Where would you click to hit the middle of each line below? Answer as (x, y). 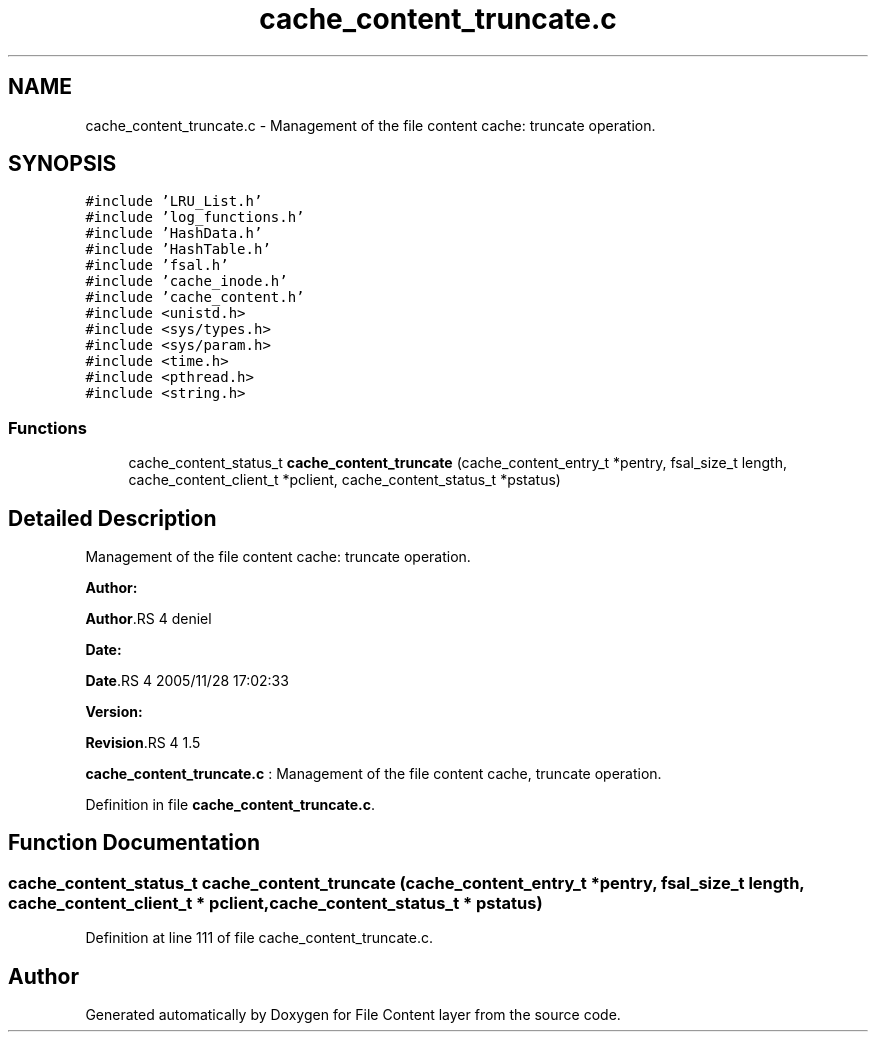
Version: (114, 712)
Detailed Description (112, 518)
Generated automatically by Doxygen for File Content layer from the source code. (353, 1015)
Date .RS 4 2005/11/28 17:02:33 (187, 681)
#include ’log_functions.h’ (195, 217)
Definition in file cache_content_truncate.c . (230, 805)
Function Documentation (134, 843)
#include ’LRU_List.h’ (174, 201)
